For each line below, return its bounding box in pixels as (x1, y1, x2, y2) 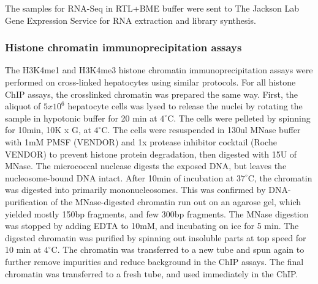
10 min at (5, 243, 42, 256)
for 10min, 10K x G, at (5, 123, 91, 136)
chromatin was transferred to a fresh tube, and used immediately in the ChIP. (5, 267, 298, 280)
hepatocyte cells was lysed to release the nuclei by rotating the (67, 100, 303, 112)
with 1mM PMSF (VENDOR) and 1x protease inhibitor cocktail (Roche (5, 135, 277, 148)
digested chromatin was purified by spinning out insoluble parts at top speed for (5, 231, 306, 244)
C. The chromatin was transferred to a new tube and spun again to (51, 243, 305, 256)
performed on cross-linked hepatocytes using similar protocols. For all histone (5, 76, 296, 88)
